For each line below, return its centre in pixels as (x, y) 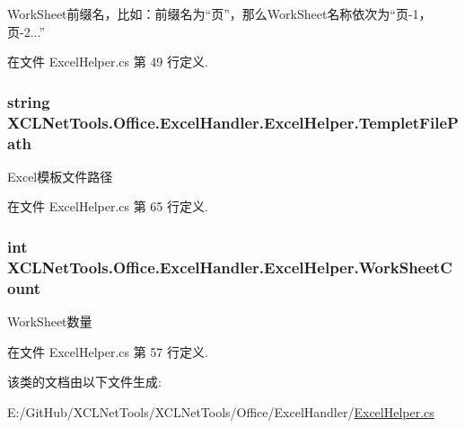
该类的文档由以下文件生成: (84, 382)
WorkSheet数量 (50, 321)
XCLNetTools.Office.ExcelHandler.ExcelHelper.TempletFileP (233, 122)
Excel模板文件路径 (60, 176)
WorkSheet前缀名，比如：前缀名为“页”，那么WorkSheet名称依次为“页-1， (219, 13)
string (29, 101)
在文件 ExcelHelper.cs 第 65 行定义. (108, 206)
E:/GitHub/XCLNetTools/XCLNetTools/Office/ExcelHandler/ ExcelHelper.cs (221, 411)
